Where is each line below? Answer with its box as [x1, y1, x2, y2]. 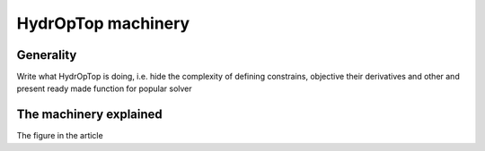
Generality [16, 47, 77, 63]
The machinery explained [16, 107, 163, 122]
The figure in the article [16, 130, 103, 141]
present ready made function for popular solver [16, 83, 192, 94]
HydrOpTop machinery [16, 13, 190, 33]
